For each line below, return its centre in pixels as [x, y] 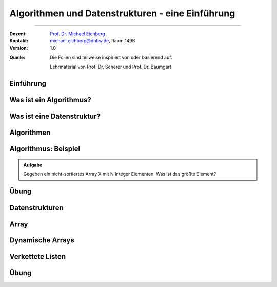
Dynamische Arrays [42, 240]
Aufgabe [33, 165]
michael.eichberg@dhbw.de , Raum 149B [93, 40]
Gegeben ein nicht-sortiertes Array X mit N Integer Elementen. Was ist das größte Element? [120, 174]
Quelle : [17, 57]
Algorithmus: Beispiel [45, 149]
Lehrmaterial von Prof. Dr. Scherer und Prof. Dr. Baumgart [111, 67]
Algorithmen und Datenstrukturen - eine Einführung [122, 13]
